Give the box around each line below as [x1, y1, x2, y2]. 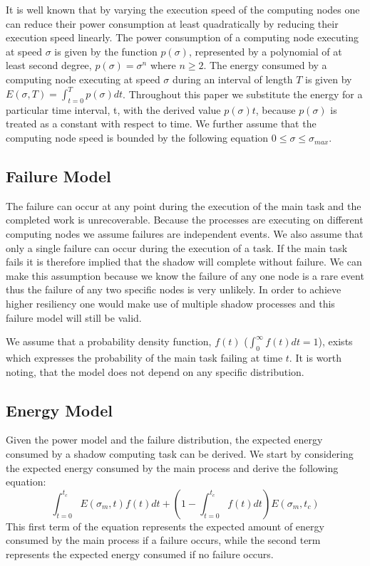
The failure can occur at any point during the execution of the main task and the [6, 198, 361, 213]
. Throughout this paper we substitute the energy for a [123, 86, 363, 101]
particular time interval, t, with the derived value [6, 102, 221, 117]
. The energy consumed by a [203, 58, 327, 73]
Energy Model [6, 399, 113, 421]
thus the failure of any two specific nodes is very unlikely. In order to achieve [6, 282, 341, 297]
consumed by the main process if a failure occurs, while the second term [6, 533, 321, 547]
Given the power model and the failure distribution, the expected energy [6, 432, 323, 447]
